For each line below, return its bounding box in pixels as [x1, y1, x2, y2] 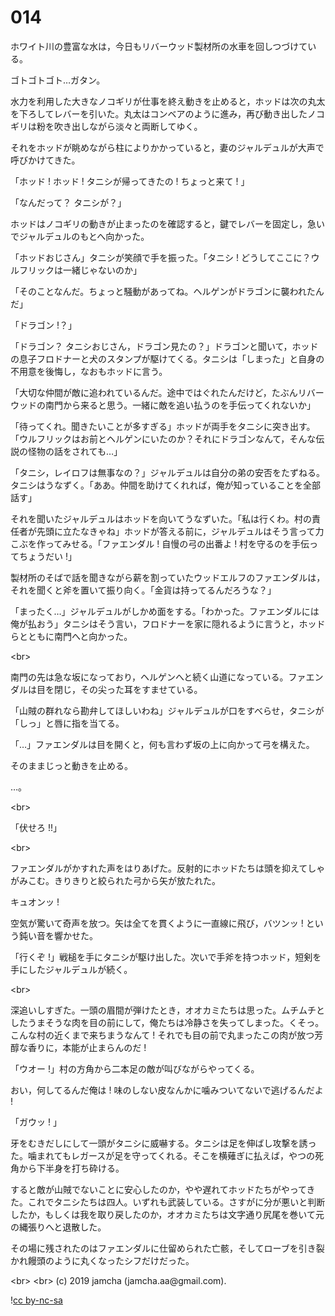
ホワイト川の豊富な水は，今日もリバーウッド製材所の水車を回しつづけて [10, 40, 308, 52]
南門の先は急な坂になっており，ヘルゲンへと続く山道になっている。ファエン [10, 671, 324, 683]
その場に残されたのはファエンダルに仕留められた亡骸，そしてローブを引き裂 [10, 1242, 325, 1254]
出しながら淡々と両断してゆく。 [71, 120, 203, 132]
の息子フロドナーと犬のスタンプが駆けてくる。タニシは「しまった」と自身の [10, 352, 325, 365]
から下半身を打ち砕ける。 [18, 1162, 125, 1174]
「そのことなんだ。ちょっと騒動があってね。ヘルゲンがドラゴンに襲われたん [10, 285, 325, 297]
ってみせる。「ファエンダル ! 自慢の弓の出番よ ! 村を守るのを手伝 [44, 537, 310, 550]
